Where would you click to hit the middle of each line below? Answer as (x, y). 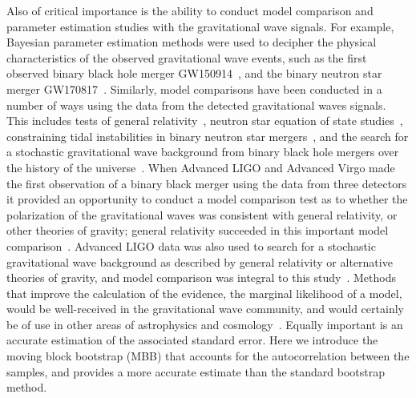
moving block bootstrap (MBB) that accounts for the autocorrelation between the (208, 356)
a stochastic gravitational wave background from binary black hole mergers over (203, 152)
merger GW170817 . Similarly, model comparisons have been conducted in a (194, 88)
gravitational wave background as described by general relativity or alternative (200, 261)
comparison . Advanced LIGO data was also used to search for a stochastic (191, 245)
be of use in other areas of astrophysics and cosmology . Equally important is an (205, 324)
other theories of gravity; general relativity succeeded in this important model (198, 230)
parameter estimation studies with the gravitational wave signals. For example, (200, 26)
